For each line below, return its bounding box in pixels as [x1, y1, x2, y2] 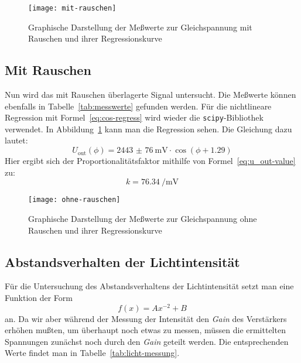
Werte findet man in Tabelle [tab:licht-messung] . [5, 347, 180, 359]
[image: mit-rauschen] [28, 4, 117, 12]
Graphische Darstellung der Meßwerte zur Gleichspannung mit [28, 20, 252, 33]
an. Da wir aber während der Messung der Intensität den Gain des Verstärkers [5, 312, 287, 324]
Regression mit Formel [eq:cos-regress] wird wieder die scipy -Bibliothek [5, 111, 264, 124]
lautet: [5, 134, 28, 146]
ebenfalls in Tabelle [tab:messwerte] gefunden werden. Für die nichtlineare [5, 100, 272, 112]
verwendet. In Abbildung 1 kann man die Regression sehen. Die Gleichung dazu [5, 122, 292, 135]
